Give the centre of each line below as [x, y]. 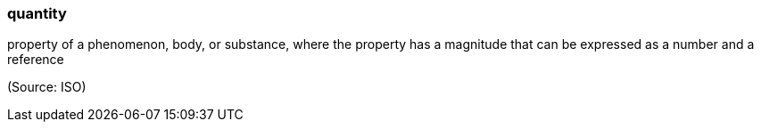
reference [36, 60]
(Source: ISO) [47, 87]
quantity [37, 13]
